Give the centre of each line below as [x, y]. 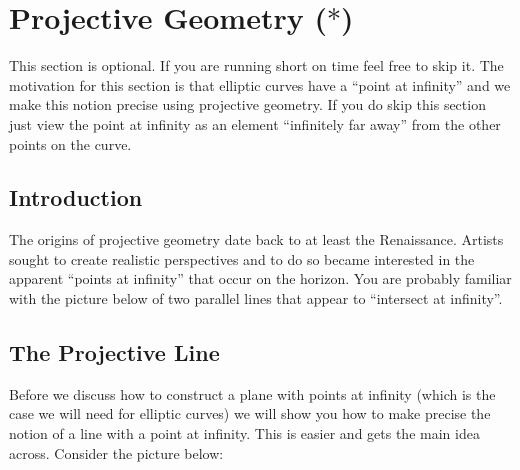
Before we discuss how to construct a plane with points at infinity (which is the [252, 393]
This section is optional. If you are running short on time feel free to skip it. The [256, 65]
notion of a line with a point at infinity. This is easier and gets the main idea [244, 433]
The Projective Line [114, 352]
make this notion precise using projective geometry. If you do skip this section [247, 104]
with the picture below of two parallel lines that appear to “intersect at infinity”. [256, 298]
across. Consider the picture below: [116, 452]
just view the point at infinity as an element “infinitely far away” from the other [255, 123]
